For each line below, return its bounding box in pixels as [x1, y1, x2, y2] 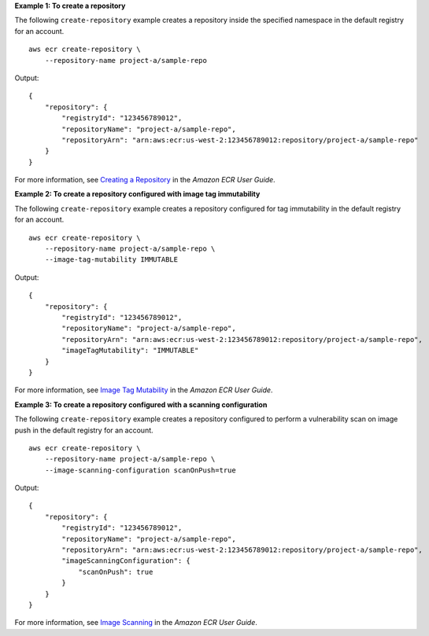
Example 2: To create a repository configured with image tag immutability [14, 189, 261, 199]
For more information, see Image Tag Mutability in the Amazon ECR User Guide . [14, 385, 273, 395]
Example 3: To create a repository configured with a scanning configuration [14, 399, 268, 409]
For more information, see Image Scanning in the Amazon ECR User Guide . [14, 618, 257, 627]
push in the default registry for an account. [14, 425, 153, 435]
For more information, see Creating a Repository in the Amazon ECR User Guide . [14, 175, 276, 185]
